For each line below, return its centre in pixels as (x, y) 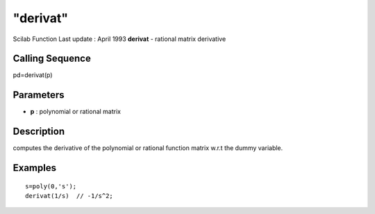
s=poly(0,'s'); (51, 186)
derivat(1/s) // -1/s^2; (69, 196)
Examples (35, 168)
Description (39, 132)
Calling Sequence (52, 59)
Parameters (39, 95)
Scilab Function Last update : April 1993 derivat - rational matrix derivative (119, 39)
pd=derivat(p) (33, 75)
